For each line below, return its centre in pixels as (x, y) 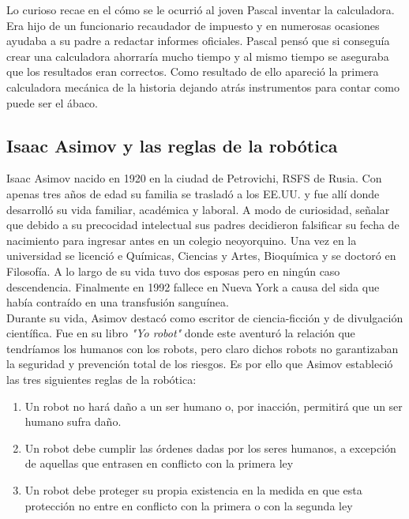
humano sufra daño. (73, 421)
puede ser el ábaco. (52, 102)
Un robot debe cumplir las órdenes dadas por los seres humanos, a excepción (210, 448)
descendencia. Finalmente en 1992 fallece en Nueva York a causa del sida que (193, 286)
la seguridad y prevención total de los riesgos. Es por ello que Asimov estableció (200, 364)
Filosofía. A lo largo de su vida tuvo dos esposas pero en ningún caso (173, 271)
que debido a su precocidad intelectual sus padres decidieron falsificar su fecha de (203, 225)
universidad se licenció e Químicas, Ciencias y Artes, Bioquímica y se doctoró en (201, 256)
